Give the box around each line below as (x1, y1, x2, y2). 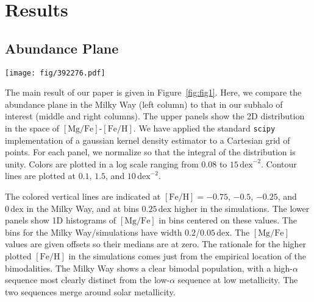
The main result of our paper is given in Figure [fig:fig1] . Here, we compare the (5, 86, 302, 99)
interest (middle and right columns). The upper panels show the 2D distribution (5, 110, 305, 122)
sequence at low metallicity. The (177, 273, 298, 286)
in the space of (5, 122, 60, 135)
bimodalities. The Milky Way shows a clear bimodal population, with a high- (5, 261, 293, 274)
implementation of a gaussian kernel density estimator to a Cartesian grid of (5, 133, 290, 146)
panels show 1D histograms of (5, 214, 116, 226)
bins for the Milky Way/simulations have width (5, 225, 182, 238)
